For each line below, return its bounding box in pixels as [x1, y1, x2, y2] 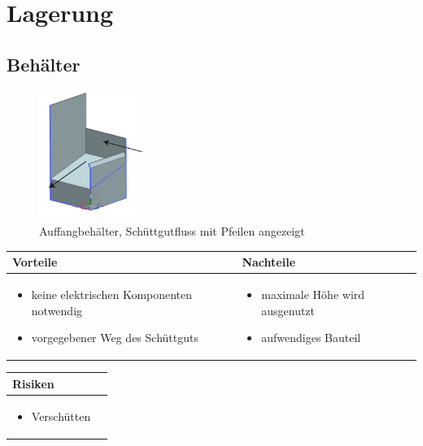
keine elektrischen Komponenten [31, 286, 193, 303]
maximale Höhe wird [261, 286, 365, 303]
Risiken [12, 375, 55, 392]
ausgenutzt [261, 301, 316, 318]
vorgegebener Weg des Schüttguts [31, 329, 198, 346]
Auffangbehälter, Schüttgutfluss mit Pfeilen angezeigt [39, 223, 305, 240]
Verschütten [31, 407, 91, 424]
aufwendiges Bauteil [261, 329, 361, 346]
